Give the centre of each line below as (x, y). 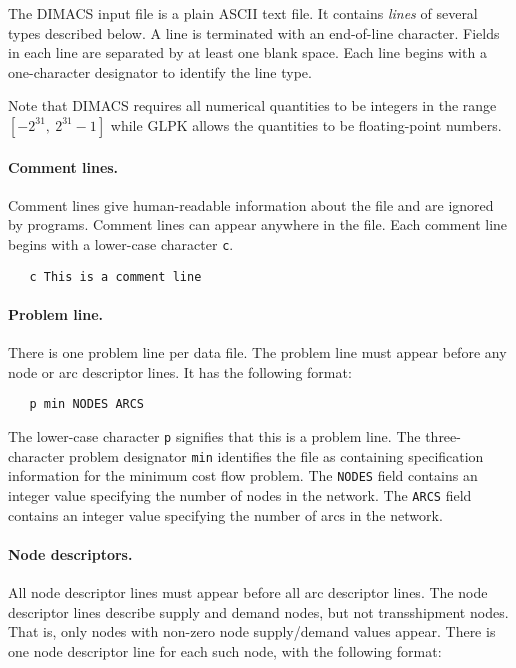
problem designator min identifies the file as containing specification (276, 455)
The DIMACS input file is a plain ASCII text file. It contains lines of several (243, 13)
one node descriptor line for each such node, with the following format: (225, 650)
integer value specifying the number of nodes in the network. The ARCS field (240, 494)
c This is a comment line (115, 276)
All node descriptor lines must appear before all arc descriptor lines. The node (248, 591)
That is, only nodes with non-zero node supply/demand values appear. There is (252, 631)
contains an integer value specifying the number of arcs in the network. (225, 514)
